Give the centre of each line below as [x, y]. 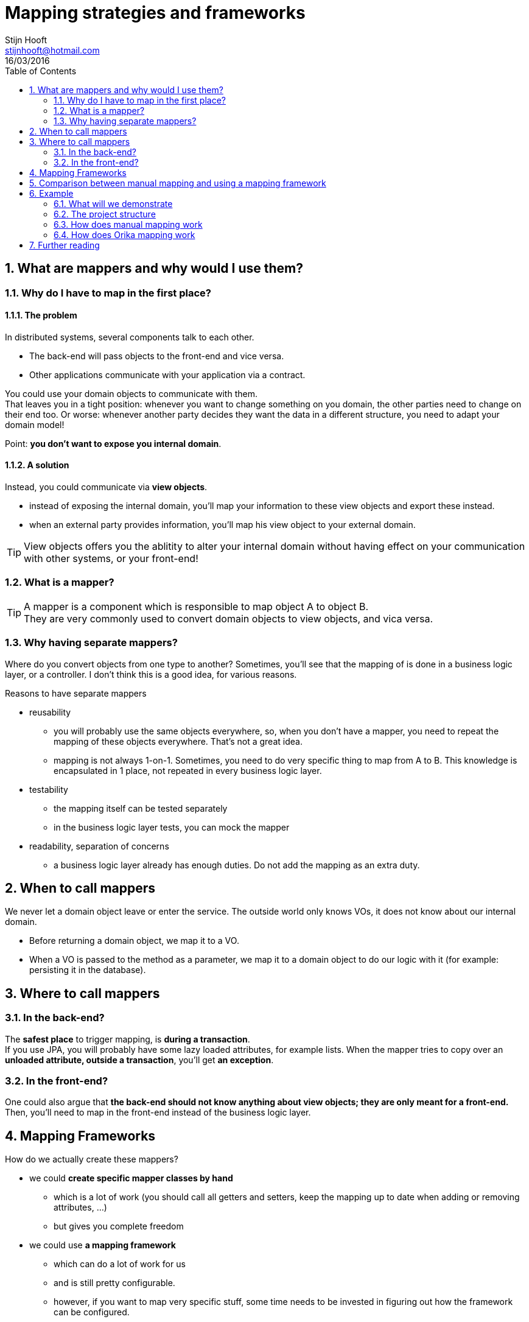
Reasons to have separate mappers [76, 693]
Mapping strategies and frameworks [155, 13]
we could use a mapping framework [103, 1245]
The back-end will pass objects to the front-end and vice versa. [157, 356]
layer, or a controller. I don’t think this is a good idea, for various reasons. [151, 674]
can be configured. [92, 1312]
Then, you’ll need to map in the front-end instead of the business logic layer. [158, 1113]
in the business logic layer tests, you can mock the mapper [172, 827]
